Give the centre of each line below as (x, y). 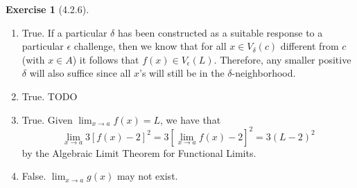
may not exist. (147, 176)
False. (34, 176)
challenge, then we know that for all (150, 46)
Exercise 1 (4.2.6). (47, 9)
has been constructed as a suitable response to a (220, 32)
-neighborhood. (264, 73)
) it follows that (106, 59)
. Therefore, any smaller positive (282, 59)
